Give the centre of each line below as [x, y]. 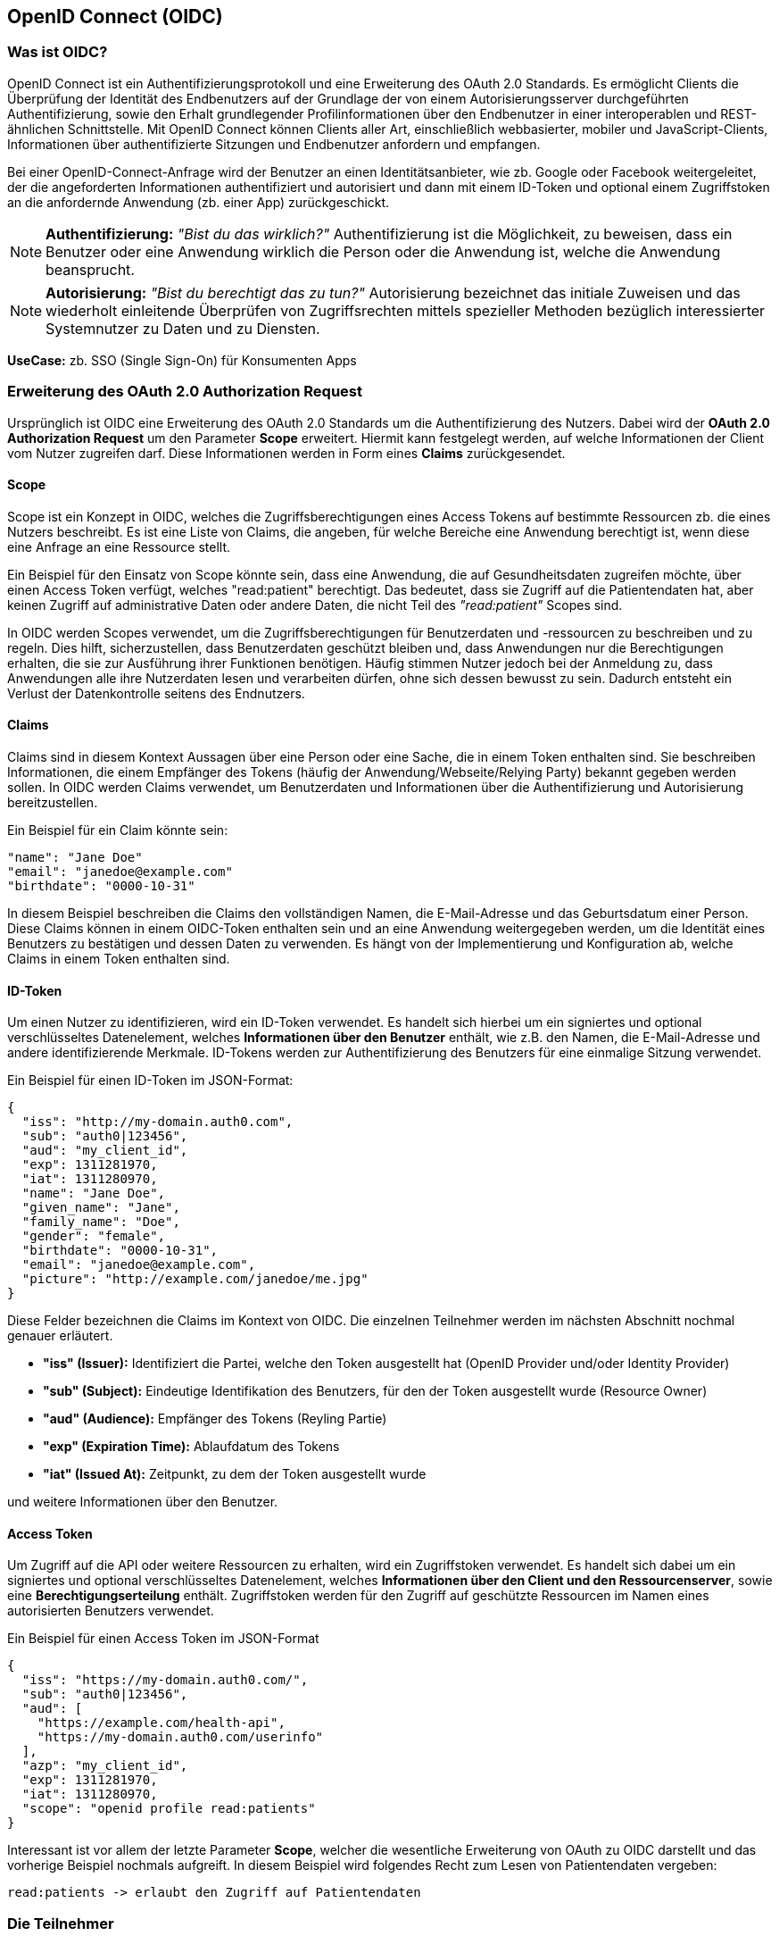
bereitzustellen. [53, 802]
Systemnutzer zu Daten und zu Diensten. [183, 328]
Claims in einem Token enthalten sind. [119, 958]
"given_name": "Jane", [101, 1208]
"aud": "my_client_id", [105, 1151]
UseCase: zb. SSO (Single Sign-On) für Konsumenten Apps [182, 360]
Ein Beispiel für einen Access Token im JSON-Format [163, 1639]
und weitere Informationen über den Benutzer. [143, 1502]
